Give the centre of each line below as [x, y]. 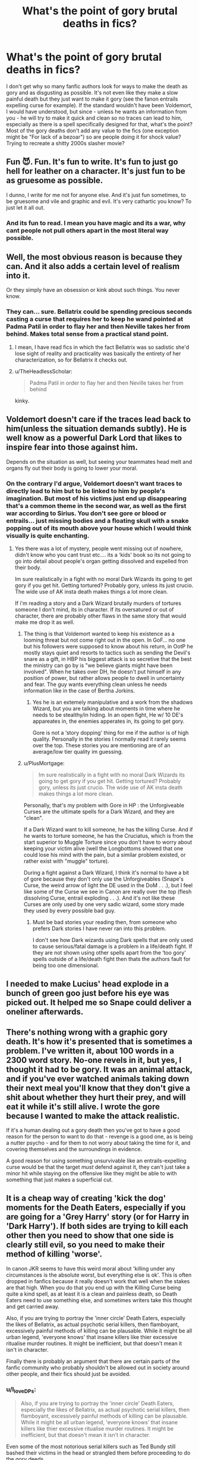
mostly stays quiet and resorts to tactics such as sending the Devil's [107, 653]
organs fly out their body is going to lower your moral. [72, 468]
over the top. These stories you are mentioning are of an [101, 745]
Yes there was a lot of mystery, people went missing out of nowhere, [99, 548]
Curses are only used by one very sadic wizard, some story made [104, 904]
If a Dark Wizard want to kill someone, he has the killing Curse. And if [108, 829]
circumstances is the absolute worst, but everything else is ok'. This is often [99, 1275]
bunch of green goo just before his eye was [88, 993]
